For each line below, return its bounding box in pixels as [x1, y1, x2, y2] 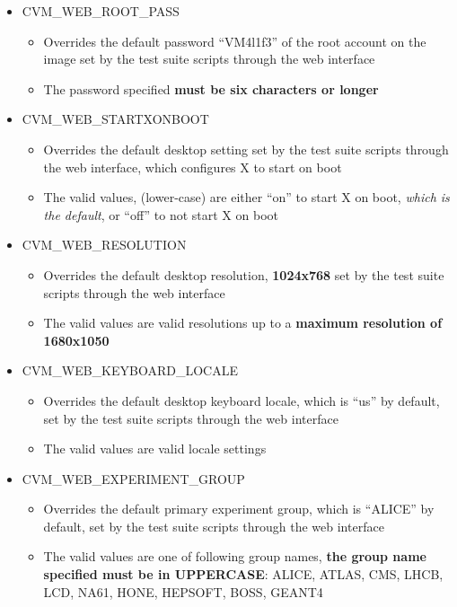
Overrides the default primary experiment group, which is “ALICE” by [43, 499, 435, 518]
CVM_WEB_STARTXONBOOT [22, 110, 209, 128]
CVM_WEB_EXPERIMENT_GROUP [22, 469, 245, 488]
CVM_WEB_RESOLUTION [22, 235, 187, 254]
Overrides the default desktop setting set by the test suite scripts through [43, 139, 449, 158]
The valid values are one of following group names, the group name [43, 547, 426, 566]
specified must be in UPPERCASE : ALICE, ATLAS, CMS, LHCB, [43, 565, 444, 584]
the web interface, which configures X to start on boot [43, 157, 342, 176]
